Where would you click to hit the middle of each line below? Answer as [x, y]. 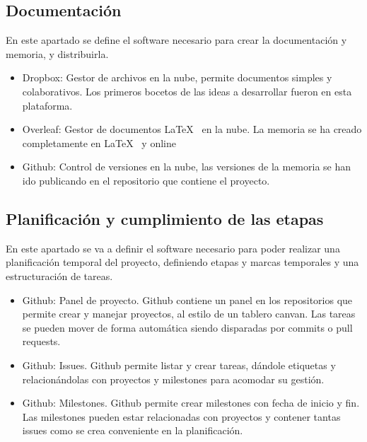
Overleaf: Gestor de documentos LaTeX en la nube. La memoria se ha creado [192, 129]
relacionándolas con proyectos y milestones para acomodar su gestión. [173, 379]
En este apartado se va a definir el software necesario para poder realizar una [173, 248]
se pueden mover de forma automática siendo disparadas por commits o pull [187, 327]
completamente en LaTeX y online [99, 143]
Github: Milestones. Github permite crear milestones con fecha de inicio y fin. [191, 403]
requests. [41, 341]
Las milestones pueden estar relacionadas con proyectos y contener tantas [181, 416]
